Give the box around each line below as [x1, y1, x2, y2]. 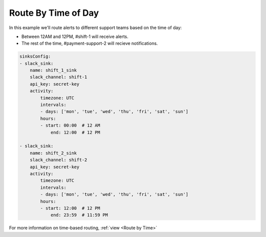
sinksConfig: [19, 54, 51, 59]
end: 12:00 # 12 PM [50, 130, 100, 135]
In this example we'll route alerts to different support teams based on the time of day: [9, 25, 182, 31]
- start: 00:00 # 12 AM [40, 123, 100, 128]
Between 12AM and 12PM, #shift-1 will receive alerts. [21, 34, 129, 39]
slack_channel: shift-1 [30, 74, 87, 80]
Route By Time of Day [9, 7, 99, 18]
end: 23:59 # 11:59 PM [50, 212, 108, 218]
